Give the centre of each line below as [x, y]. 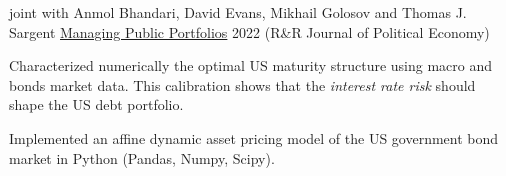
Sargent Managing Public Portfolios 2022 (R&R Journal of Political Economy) [249, 31]
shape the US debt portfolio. [96, 104]
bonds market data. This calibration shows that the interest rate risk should [242, 84]
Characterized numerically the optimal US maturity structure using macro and [251, 65]
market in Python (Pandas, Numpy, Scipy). [142, 157]
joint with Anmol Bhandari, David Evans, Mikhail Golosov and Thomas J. [238, 12]
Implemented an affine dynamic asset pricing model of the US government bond [254, 137]
